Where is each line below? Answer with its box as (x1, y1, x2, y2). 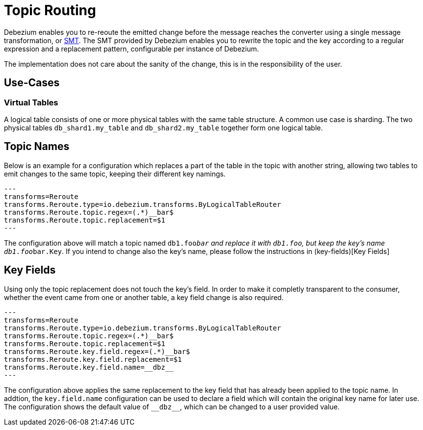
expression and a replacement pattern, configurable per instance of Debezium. (4, 44, 259, 53)
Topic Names (4, 140, 70, 153)
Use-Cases (4, 76, 60, 89)
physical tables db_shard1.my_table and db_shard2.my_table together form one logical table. (4, 123, 323, 132)
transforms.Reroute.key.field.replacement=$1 (4, 355, 182, 363)
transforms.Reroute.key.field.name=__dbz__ (4, 363, 174, 371)
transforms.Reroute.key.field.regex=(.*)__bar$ (4, 347, 190, 355)
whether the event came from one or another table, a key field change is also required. (4, 293, 284, 302)
